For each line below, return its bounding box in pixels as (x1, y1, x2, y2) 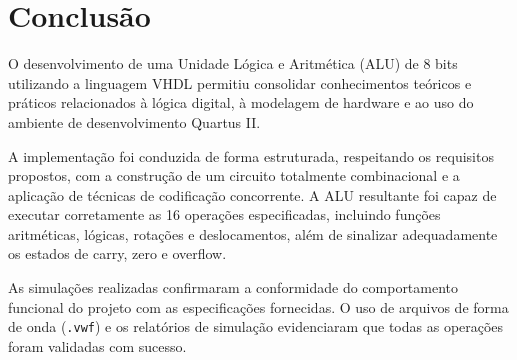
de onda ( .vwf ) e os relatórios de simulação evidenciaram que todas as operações (8, 316, 504, 337)
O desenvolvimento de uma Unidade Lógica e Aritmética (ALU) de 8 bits (8, 53, 458, 74)
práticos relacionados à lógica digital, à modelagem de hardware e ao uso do (8, 92, 474, 113)
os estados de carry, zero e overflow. (8, 243, 227, 264)
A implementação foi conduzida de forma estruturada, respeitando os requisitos (8, 145, 494, 166)
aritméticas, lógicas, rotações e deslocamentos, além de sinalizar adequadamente (8, 223, 498, 244)
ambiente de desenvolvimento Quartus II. (8, 111, 261, 132)
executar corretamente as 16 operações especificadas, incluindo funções (8, 204, 441, 225)
